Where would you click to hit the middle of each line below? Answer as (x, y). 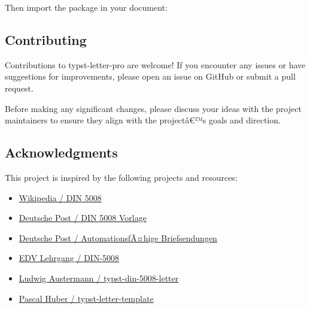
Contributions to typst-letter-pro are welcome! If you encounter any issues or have (155, 64)
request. (19, 88)
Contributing (46, 39)
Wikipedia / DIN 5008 (60, 197)
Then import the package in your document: (86, 7)
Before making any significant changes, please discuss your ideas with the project (153, 108)
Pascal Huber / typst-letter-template (86, 298)
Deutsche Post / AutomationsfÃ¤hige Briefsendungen (118, 237)
